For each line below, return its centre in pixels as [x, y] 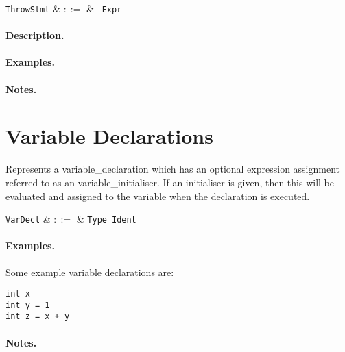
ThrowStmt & [33, 8]
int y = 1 [28, 305]
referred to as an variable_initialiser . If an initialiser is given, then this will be [170, 182]
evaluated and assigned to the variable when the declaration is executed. [158, 196]
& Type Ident [106, 219]
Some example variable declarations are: [90, 272]
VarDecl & [28, 219]
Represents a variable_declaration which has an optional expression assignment [173, 169]
